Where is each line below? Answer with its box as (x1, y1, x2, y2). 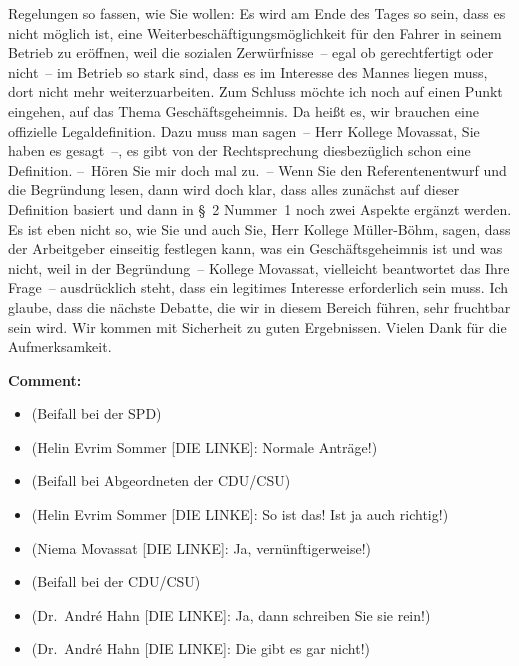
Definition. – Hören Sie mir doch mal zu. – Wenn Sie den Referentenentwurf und (8, 159, 507, 180)
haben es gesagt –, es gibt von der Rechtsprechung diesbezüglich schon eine (8, 140, 471, 161)
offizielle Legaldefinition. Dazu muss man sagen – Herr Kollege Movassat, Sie (8, 120, 480, 141)
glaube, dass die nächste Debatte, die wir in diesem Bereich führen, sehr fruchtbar (8, 296, 511, 317)
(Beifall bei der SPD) (31, 403, 162, 424)
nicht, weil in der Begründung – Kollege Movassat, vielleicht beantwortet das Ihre (8, 257, 510, 278)
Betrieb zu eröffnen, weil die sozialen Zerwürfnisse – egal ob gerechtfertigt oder (8, 42, 494, 63)
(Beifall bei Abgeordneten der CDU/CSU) (31, 470, 291, 491)
